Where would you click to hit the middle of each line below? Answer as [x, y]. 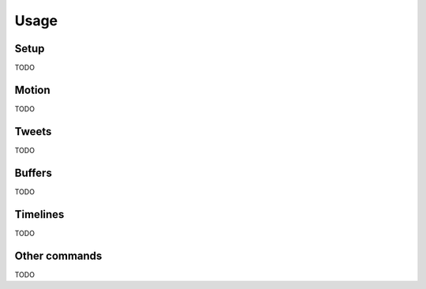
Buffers [34, 173]
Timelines [39, 214]
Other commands [58, 255]
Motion [32, 90]
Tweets [33, 131]
